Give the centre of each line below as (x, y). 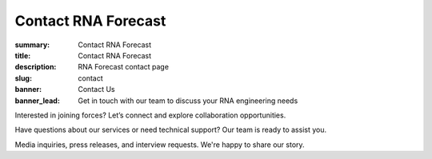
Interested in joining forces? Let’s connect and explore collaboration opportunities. (150, 115)
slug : (23, 78)
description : (36, 67)
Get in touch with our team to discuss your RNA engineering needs (188, 101)
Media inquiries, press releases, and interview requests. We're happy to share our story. (160, 145)
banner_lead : (37, 101)
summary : (32, 45)
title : (23, 55)
